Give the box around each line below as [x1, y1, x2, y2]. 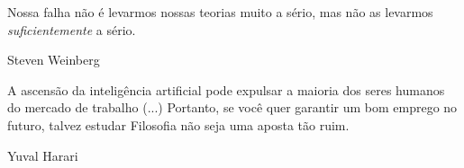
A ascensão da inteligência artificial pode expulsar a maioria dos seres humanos [7, 80, 445, 99]
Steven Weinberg [7, 50, 100, 69]
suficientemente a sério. [7, 20, 136, 39]
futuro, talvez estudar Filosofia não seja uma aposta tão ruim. [7, 115, 350, 134]
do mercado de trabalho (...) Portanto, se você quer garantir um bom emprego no [7, 98, 458, 117]
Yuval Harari [7, 146, 78, 164]
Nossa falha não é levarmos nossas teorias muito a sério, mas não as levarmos [7, 3, 433, 21]
